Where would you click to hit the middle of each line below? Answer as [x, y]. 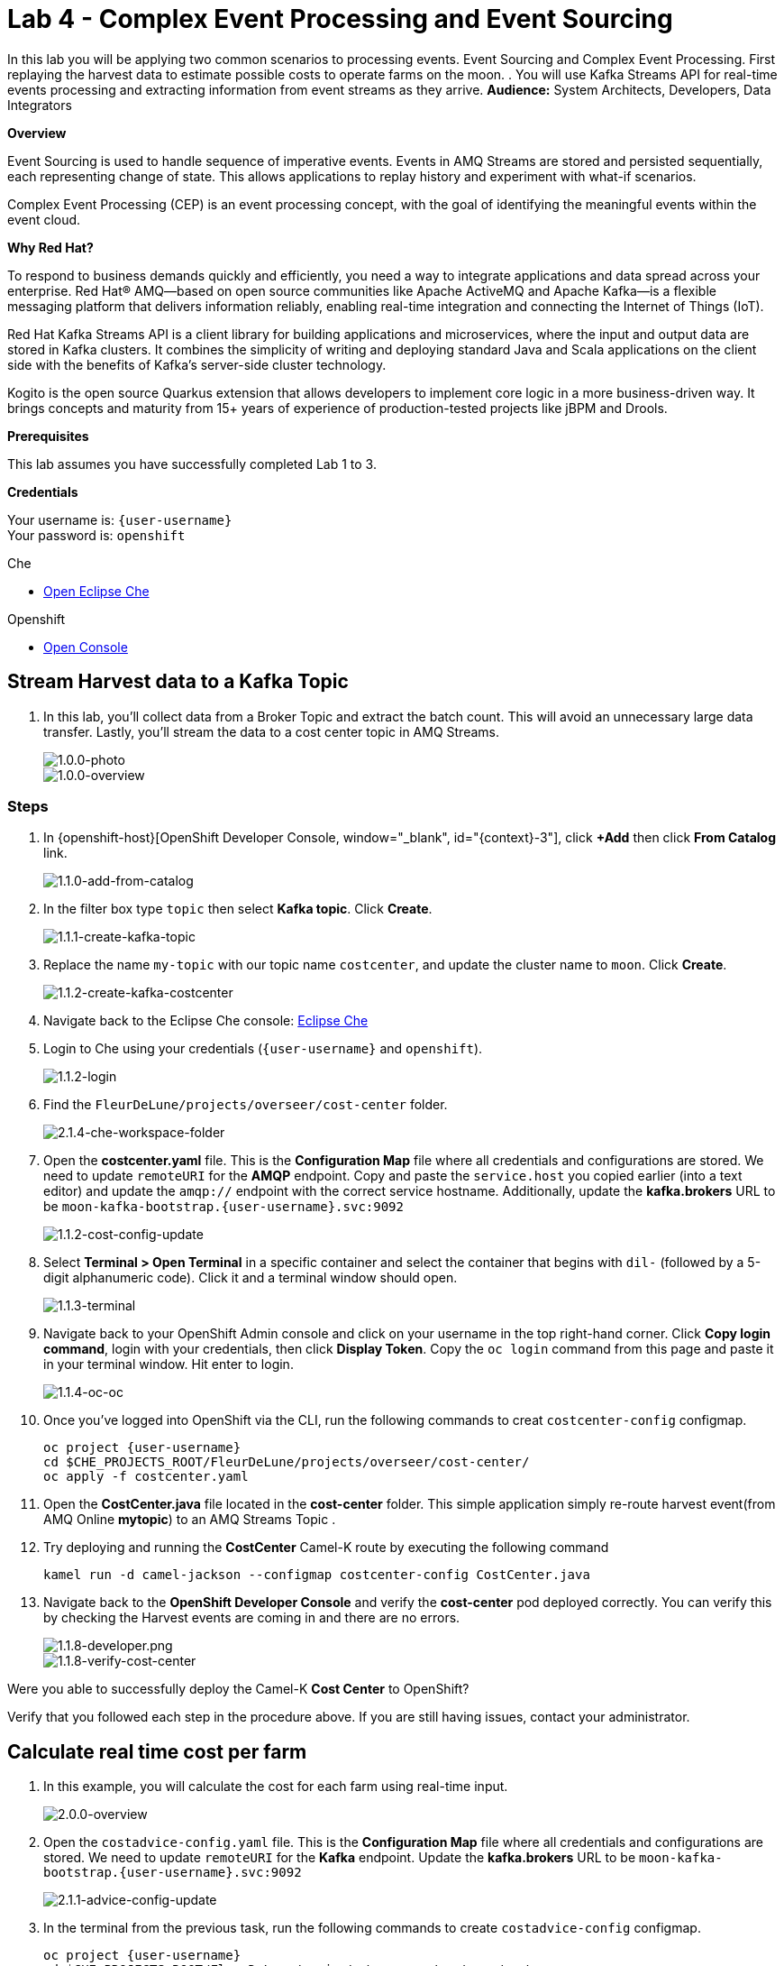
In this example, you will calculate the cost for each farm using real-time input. [276, 1787]
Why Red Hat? [50, 247]
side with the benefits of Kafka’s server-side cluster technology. [197, 364]
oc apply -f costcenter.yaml [146, 1477]
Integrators [40, 105]
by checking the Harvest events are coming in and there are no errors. [252, 1618]
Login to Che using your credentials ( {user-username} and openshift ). [263, 1049]
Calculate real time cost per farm [157, 1751]
